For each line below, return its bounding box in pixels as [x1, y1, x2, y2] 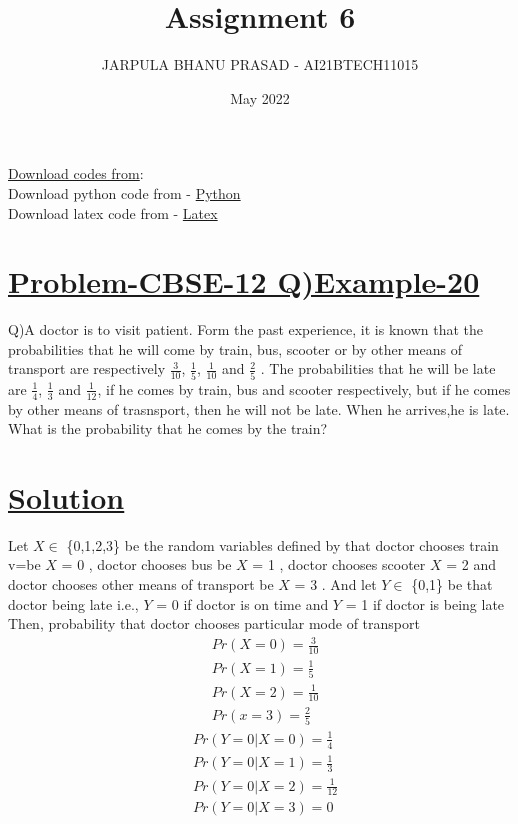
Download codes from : [8, 163, 144, 184]
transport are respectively [8, 358, 166, 379]
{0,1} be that [411, 574, 493, 595]
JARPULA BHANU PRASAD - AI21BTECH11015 [101, 54, 419, 75]
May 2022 [230, 87, 290, 108]
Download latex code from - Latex [8, 202, 218, 223]
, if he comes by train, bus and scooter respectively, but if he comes [97, 378, 511, 399]
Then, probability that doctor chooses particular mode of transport [8, 613, 420, 634]
